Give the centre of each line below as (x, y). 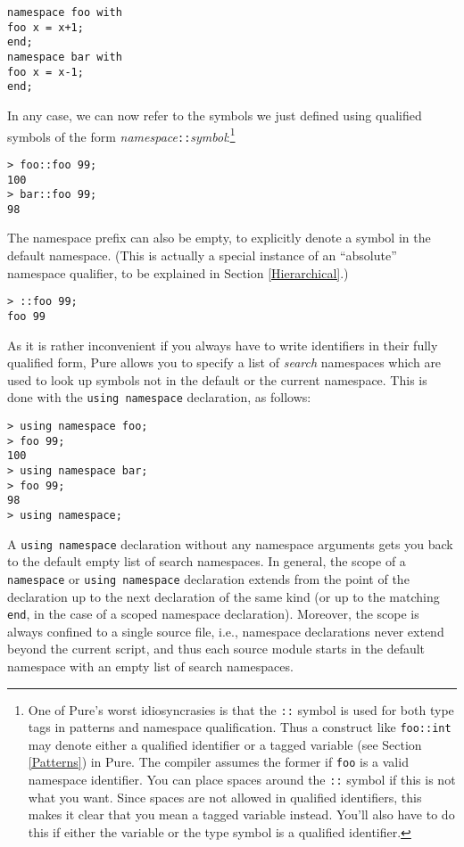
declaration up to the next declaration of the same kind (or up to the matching (224, 596)
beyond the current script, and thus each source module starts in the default (216, 649)
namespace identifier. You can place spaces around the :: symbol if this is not (242, 780)
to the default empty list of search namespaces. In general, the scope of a (207, 561)
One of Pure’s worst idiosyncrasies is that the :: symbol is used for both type (241, 709)
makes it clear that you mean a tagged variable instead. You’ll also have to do (241, 814)
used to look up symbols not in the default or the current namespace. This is (217, 379)
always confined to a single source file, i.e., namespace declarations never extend (226, 631)
